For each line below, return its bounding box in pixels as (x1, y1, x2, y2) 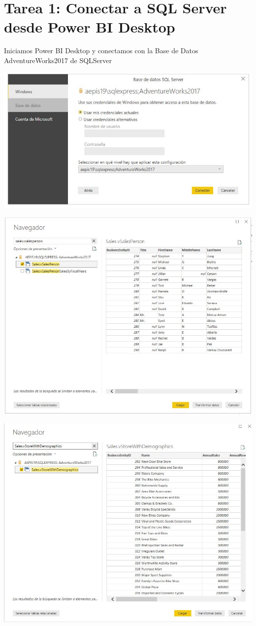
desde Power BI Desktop (4, 17, 175, 37)
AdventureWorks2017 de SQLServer (4, 55, 112, 65)
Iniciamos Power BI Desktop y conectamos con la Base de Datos (4, 45, 198, 56)
